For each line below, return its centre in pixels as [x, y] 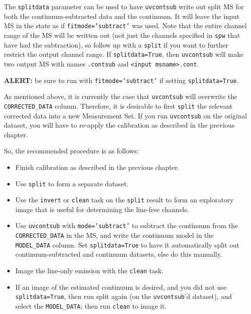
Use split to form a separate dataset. [72, 183]
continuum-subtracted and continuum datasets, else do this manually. [119, 254]
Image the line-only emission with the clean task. [89, 270]
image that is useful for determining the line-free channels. [102, 209]
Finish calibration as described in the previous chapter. [97, 167]
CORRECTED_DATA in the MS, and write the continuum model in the [115, 235]
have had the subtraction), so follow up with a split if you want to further [116, 44]
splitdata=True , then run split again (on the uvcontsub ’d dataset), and [124, 296]
